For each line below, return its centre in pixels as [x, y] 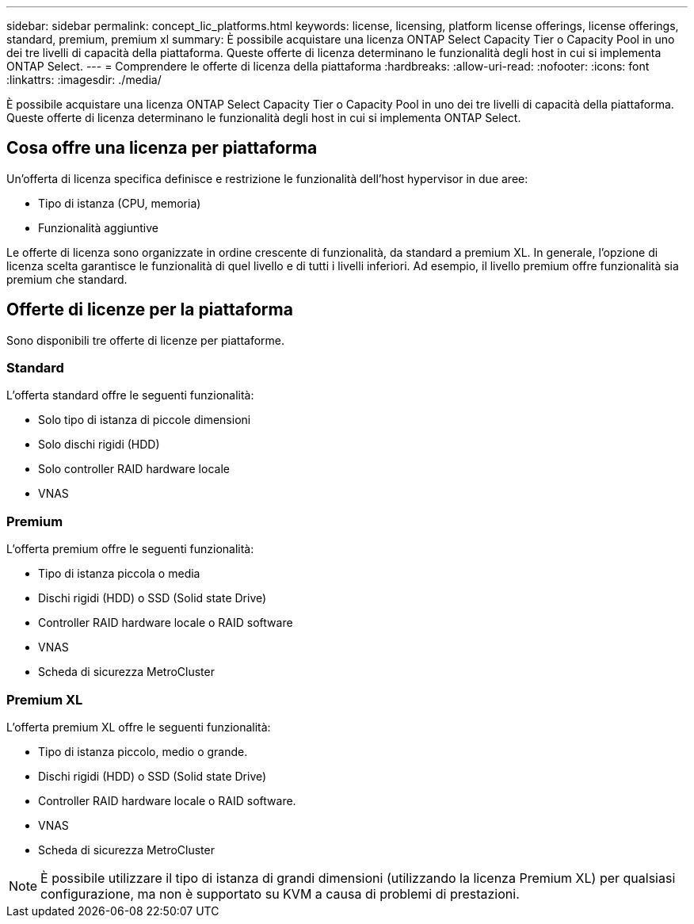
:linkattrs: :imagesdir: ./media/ [84, 80]
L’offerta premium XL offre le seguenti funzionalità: [139, 727]
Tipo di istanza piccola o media [119, 574]
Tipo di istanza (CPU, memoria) [120, 203]
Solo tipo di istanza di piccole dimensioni [145, 420]
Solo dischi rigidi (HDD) [99, 445]
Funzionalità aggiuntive [98, 227]
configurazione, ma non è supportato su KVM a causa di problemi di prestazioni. [280, 893]
